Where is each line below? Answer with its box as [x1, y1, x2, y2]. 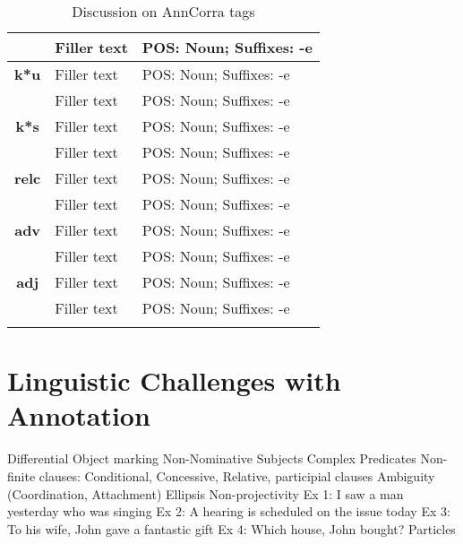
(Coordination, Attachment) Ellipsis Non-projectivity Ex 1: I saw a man [7, 484, 404, 503]
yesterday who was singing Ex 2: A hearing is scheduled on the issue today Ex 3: [7, 502, 450, 521]
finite [7, 466, 36, 485]
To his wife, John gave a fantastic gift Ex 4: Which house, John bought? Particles [7, 519, 456, 538]
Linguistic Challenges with [7, 362, 341, 399]
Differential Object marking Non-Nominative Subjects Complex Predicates [7, 449, 416, 468]
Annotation [7, 397, 150, 434]
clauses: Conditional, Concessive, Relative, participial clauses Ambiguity [39, 466, 435, 485]
